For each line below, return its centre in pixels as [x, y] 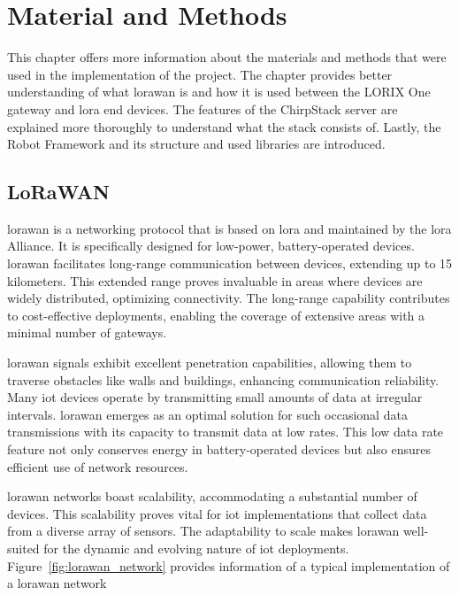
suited [23, 548]
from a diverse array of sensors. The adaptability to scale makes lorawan [203, 531]
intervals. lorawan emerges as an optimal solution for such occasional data [207, 414]
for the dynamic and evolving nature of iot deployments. [196, 548]
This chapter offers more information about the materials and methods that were [227, 57]
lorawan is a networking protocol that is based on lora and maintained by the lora [229, 228]
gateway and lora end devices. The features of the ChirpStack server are [203, 108]
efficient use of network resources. [98, 466]
